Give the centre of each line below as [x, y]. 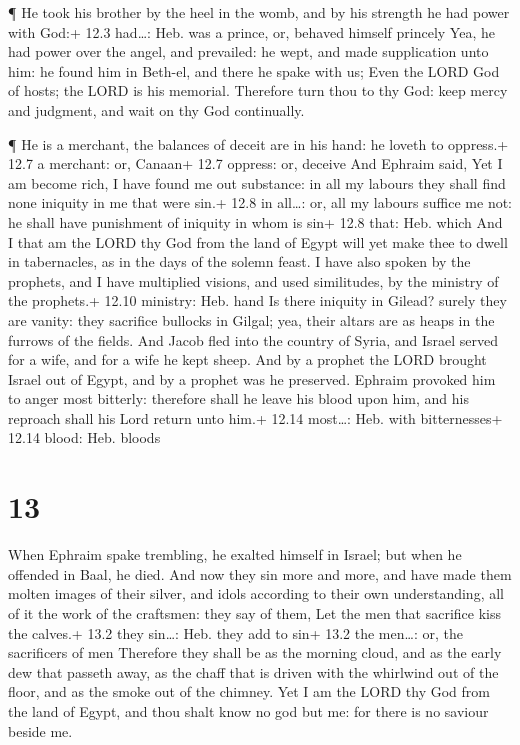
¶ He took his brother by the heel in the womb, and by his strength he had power [259, 12]
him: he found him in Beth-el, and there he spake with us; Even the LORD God [254, 70]
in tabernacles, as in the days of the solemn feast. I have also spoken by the [239, 261]
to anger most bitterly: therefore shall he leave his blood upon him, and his [238, 398]
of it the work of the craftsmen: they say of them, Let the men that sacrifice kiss [254, 612]
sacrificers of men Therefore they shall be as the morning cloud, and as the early [255, 652]
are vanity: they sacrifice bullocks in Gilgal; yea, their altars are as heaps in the [251, 319]
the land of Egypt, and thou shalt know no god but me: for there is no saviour [248, 710]
